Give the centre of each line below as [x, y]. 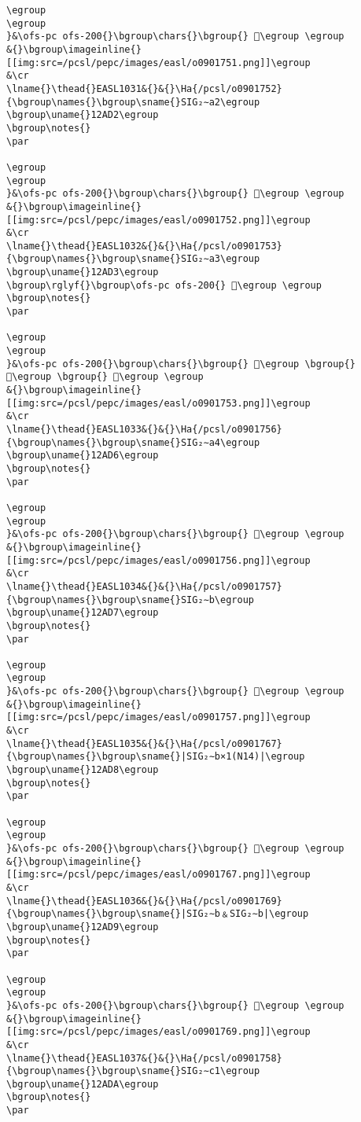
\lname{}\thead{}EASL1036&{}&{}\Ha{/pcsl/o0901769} [144, 901]
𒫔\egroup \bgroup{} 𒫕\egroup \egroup [105, 377]
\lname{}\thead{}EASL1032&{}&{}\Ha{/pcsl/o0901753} [144, 246]
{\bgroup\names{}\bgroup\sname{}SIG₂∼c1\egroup [133, 1071]
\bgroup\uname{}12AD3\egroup [83, 272]
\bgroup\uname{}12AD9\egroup [83, 927]
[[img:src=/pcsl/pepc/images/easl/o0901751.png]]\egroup [158, 63]
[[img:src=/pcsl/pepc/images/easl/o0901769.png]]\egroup [158, 1032]
